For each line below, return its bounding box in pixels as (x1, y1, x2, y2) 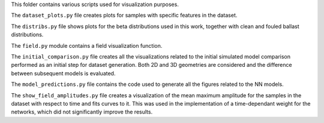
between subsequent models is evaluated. (11, 69, 116, 77)
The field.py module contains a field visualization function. (11, 42, 163, 49)
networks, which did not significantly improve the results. (11, 108, 153, 116)
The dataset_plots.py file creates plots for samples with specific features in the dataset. (11, 12, 238, 19)
